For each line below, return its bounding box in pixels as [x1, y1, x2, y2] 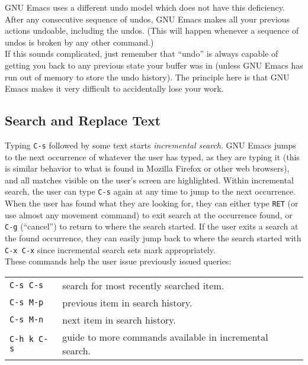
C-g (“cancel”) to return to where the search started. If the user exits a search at [5, 220, 299, 232]
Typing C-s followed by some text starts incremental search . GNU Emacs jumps [5, 138, 296, 151]
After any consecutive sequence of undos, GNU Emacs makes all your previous [5, 12, 290, 25]
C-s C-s [9, 280, 44, 290]
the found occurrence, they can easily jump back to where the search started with [5, 231, 301, 244]
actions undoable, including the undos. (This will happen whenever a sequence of [5, 24, 299, 37]
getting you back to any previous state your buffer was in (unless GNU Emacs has [5, 59, 303, 71]
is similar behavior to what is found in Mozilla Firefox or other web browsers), [5, 162, 290, 175]
